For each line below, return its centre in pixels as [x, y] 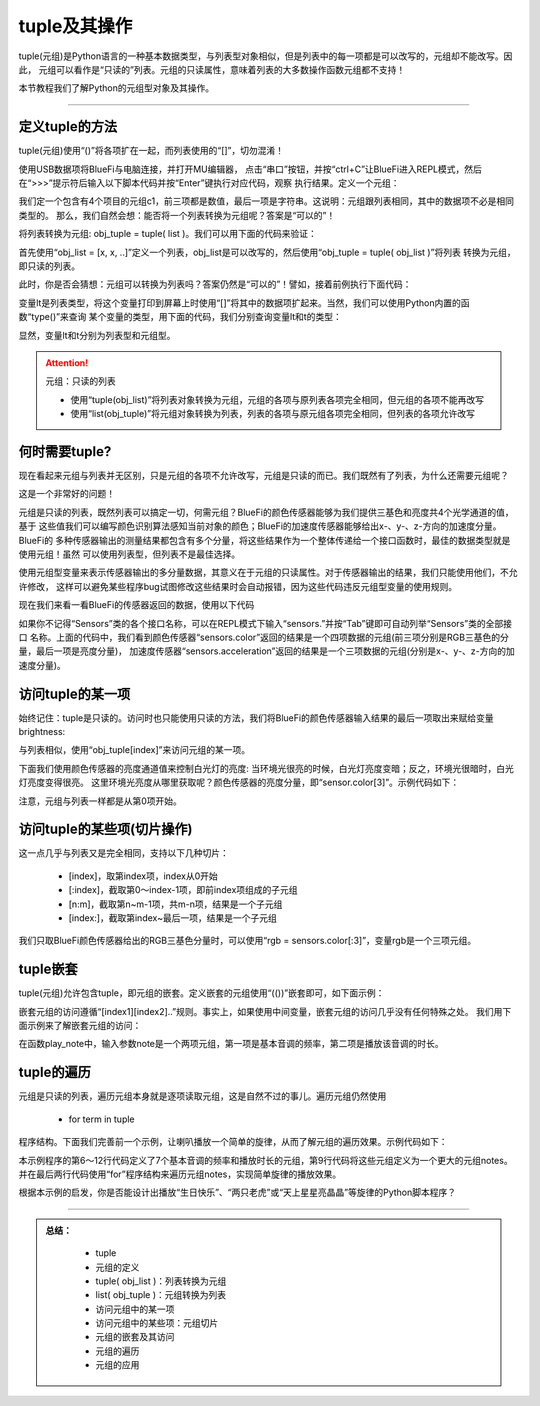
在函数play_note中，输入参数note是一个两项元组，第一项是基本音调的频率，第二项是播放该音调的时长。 [231, 1044]
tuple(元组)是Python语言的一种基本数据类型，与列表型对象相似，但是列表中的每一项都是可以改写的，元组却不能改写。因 [265, 56]
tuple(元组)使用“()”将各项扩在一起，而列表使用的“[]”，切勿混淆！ [151, 151]
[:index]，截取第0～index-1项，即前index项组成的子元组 [183, 890]
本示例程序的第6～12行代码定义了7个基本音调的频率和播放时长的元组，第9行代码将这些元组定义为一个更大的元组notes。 [266, 1160]
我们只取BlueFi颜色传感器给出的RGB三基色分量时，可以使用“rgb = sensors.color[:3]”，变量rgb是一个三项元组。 [247, 941]
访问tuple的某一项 [74, 693]
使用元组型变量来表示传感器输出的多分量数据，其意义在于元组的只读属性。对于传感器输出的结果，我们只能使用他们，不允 [268, 572]
